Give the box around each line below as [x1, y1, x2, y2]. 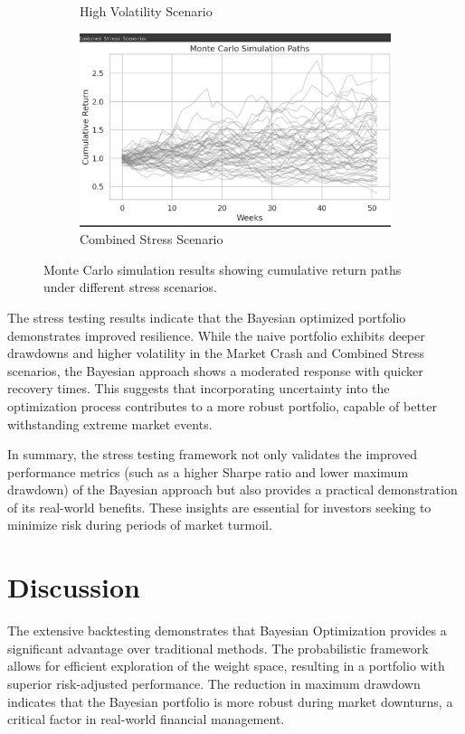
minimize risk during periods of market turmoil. [7, 515, 272, 534]
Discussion [7, 569, 140, 606]
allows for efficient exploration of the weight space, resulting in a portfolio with [7, 656, 445, 675]
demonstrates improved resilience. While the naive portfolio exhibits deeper [7, 325, 425, 344]
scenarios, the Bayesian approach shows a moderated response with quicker [7, 361, 423, 380]
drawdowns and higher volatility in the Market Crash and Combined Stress [7, 343, 424, 362]
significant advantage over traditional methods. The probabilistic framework [7, 638, 429, 657]
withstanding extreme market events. [7, 414, 213, 433]
